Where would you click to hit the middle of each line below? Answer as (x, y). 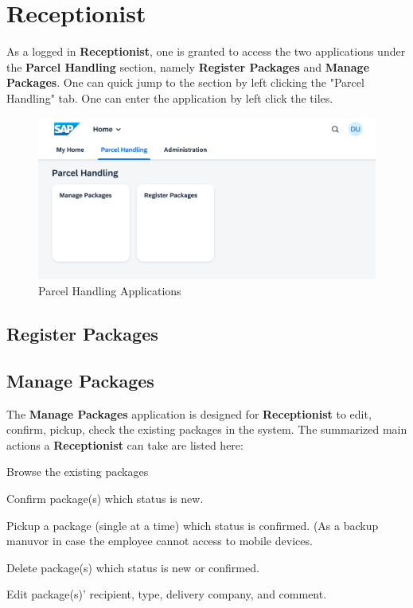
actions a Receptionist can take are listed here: (125, 444)
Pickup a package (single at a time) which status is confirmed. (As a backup (193, 525)
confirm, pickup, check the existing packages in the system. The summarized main (207, 429)
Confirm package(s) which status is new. (105, 498)
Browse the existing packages (78, 472)
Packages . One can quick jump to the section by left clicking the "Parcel (185, 82)
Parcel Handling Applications (110, 290)
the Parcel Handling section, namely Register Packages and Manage (188, 66)
